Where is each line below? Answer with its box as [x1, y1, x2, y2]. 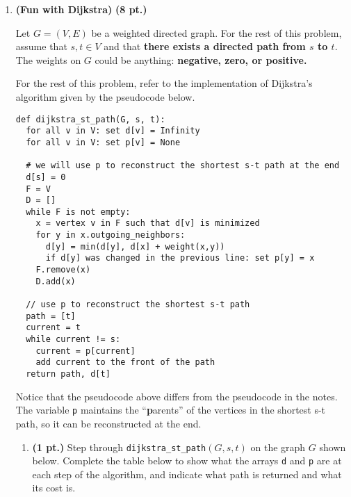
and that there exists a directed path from [104, 39, 306, 54]
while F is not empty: [26, 206, 131, 217]
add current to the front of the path [35, 357, 215, 368]
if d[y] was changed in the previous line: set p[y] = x [45, 253, 315, 263]
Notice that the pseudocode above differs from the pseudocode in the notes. [15, 389, 338, 403]
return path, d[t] [26, 369, 111, 379]
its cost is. [32, 480, 76, 495]
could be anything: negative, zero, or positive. [95, 52, 307, 67]
